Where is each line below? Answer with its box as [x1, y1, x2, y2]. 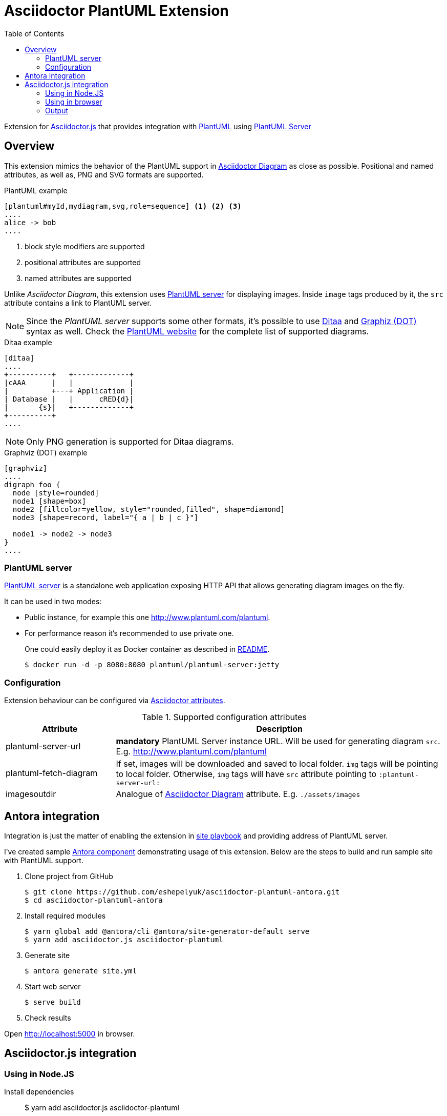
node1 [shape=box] [12, 496, 87, 505]
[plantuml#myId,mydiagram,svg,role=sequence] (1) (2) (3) [4, 202, 242, 210]
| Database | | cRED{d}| [4, 394, 134, 403]
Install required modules [25, 911, 106, 920]
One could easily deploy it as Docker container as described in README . [25, 645, 270, 654]
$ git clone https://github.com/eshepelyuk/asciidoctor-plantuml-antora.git [25, 887, 340, 896]
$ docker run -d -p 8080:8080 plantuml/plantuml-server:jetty [25, 661, 280, 669]
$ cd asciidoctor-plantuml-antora [25, 895, 163, 904]
